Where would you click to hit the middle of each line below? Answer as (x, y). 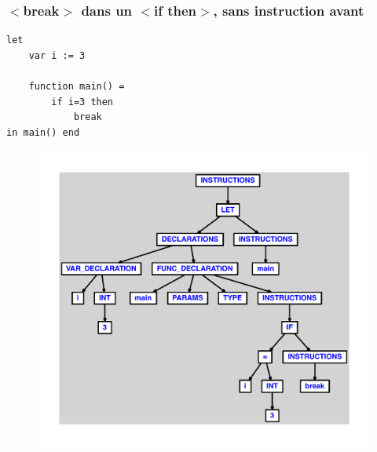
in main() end (43, 132)
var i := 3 (57, 55)
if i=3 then (82, 102)
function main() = (77, 86)
